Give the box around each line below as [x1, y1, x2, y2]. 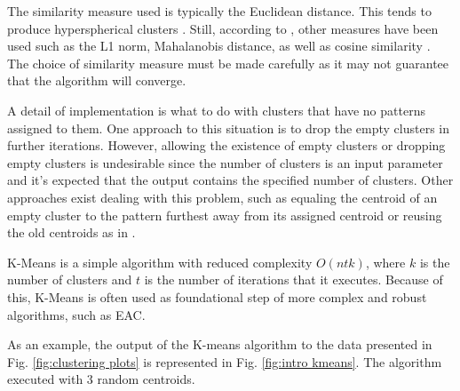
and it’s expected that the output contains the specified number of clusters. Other [7, 171, 454, 189]
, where [365, 252, 406, 271]
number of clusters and [7, 270, 132, 289]
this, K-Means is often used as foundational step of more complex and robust [7, 287, 427, 306]
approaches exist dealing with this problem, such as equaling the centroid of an [7, 188, 438, 206]
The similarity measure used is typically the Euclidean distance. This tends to [7, 2, 432, 20]
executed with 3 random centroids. [7, 370, 195, 388]
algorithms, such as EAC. [7, 305, 146, 323]
